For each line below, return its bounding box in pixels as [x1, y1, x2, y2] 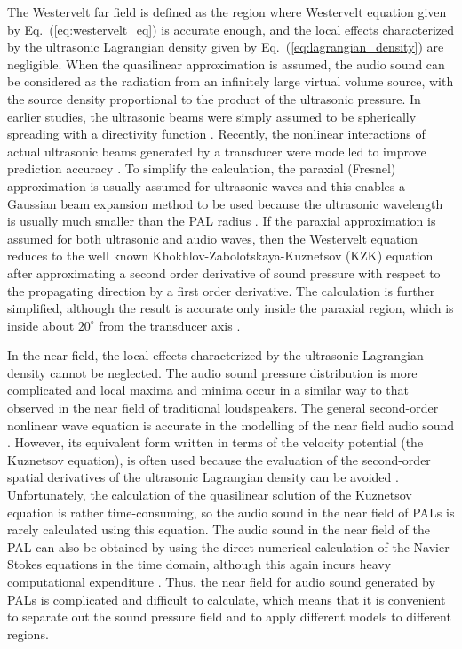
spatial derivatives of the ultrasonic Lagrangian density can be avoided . [7, 468, 399, 486]
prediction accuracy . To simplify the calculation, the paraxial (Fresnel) [7, 159, 396, 178]
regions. [7, 624, 49, 643]
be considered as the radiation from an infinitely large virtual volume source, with [7, 72, 454, 91]
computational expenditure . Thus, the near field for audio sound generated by [7, 573, 435, 590]
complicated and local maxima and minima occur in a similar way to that [7, 381, 410, 399]
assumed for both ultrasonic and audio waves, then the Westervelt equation [7, 228, 418, 247]
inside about [7, 316, 75, 334]
